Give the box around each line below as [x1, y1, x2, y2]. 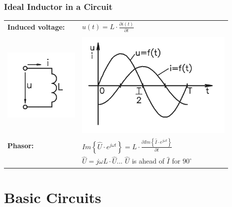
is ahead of [132, 156, 164, 166]
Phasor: [7, 140, 34, 150]
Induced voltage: [7, 21, 65, 32]
